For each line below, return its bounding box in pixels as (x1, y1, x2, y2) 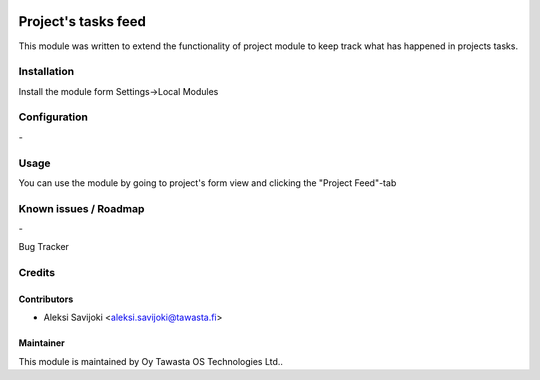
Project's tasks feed (18, 13, 147, 30)
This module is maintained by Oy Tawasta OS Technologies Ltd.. (18, 355, 284, 367)
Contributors (18, 293, 74, 305)
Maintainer (18, 337, 65, 349)
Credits (18, 266, 55, 280)
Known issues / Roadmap (18, 201, 145, 215)
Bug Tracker (18, 241, 70, 253)
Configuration (18, 110, 89, 124)
